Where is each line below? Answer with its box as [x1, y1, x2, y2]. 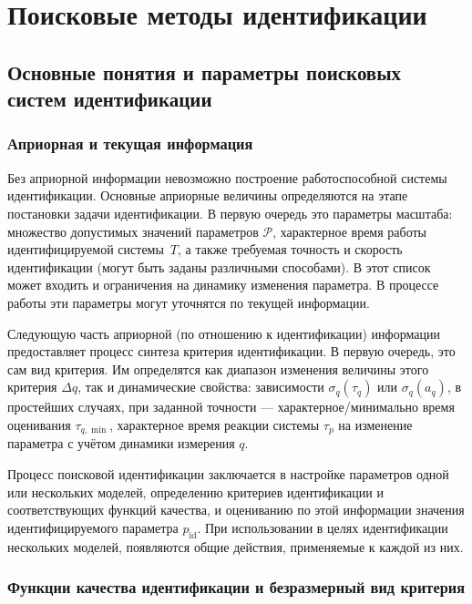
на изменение [338, 415, 413, 434]
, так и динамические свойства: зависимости [77, 377, 324, 396]
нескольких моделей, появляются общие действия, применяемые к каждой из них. [7, 537, 464, 556]
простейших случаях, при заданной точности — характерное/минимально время [7, 397, 455, 416]
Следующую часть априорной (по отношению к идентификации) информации [7, 323, 440, 343]
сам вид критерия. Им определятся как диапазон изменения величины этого [7, 359, 429, 378]
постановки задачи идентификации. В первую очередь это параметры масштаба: [7, 203, 453, 222]
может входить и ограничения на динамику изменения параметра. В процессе [7, 275, 439, 294]
